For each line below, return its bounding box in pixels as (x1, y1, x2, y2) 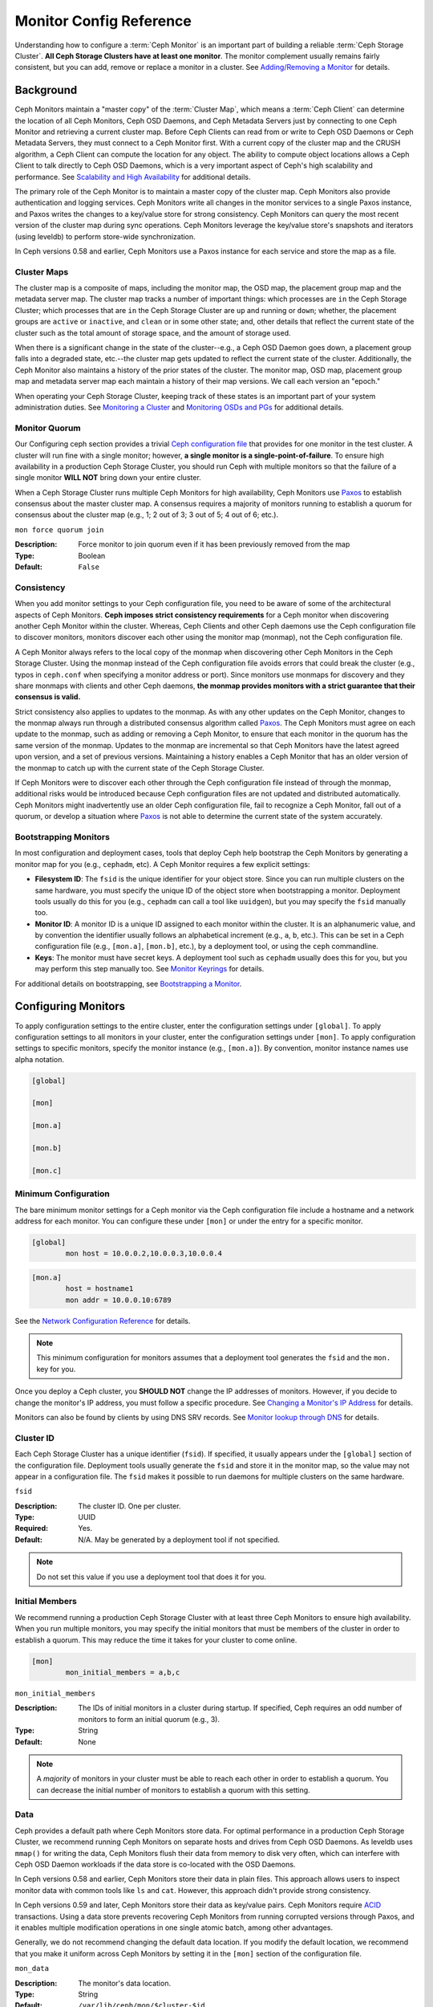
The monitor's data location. (78, 1978, 172, 1988)
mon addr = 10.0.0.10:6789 (65, 1295, 172, 1305)
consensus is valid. (14, 692, 81, 702)
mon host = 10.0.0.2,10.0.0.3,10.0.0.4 (65, 1249, 222, 1258)
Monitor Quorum (14, 422, 81, 434)
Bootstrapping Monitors (14, 831, 110, 842)
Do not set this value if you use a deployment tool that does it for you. (36, 1572, 266, 1582)
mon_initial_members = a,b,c (65, 1667, 180, 1677)
